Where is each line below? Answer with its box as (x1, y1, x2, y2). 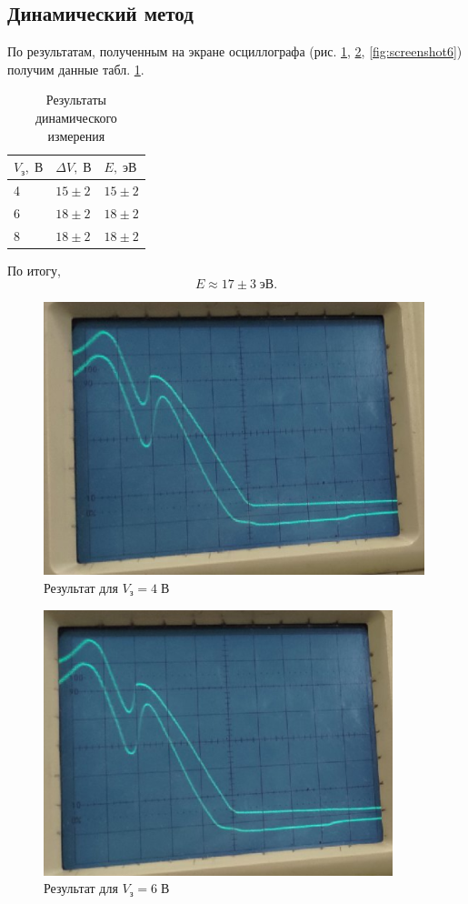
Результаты (45, 90, 106, 109)
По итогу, (7, 260, 61, 279)
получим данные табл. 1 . (7, 59, 144, 78)
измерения (47, 126, 105, 145)
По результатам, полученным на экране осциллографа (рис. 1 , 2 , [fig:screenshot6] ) (7, 42, 463, 61)
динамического (35, 107, 117, 126)
